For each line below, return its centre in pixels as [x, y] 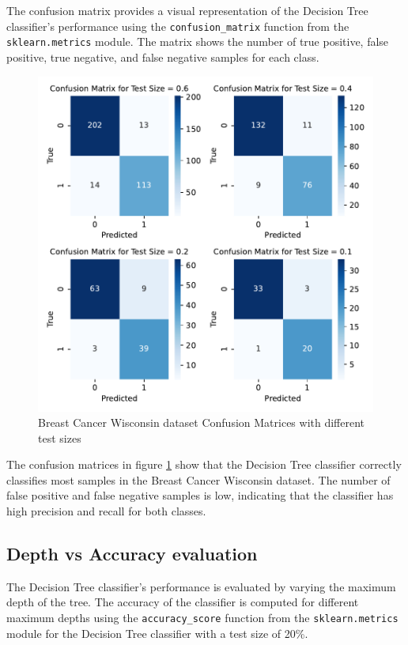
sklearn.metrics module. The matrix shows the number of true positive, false [198, 41]
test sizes [60, 438]
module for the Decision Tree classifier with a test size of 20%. [157, 633]
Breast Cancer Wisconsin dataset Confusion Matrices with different [202, 422]
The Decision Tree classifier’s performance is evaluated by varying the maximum [201, 586]
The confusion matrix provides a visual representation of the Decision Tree [187, 10]
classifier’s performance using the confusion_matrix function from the [178, 26]
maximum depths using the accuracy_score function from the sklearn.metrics [202, 618]
